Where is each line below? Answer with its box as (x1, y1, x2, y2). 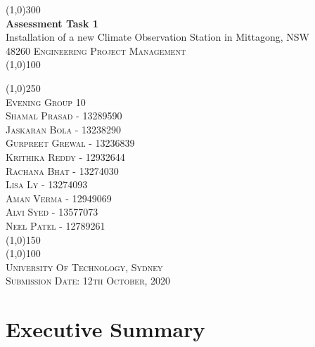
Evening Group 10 (6, 94, 86, 109)
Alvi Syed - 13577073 (6, 204, 98, 219)
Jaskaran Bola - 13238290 (6, 122, 121, 136)
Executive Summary (6, 315, 205, 343)
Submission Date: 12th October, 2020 (6, 273, 171, 288)
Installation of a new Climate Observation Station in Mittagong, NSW (6, 30, 309, 44)
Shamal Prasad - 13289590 (6, 108, 122, 123)
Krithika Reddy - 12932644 (6, 149, 125, 164)
